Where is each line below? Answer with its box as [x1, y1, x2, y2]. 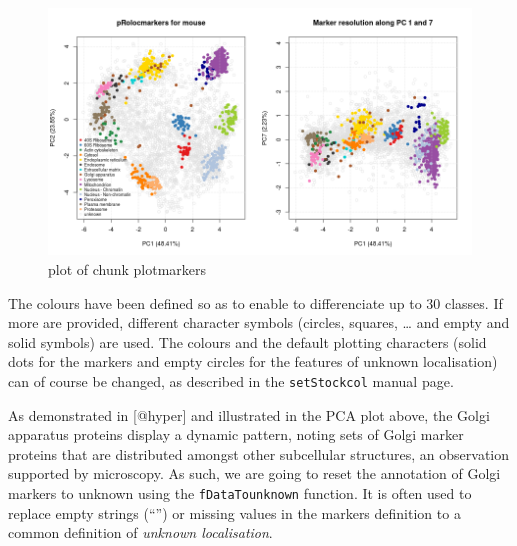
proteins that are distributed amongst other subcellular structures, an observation [8, 443, 510, 464]
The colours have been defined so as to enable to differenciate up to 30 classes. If [8, 292, 503, 313]
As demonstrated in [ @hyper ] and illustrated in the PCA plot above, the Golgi [8, 404, 490, 425]
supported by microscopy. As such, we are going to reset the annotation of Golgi [8, 463, 501, 484]
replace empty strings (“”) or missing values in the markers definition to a [8, 502, 461, 523]
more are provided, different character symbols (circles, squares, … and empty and [8, 312, 510, 333]
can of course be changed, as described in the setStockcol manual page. [8, 370, 454, 391]
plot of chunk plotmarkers [48, 258, 207, 279]
